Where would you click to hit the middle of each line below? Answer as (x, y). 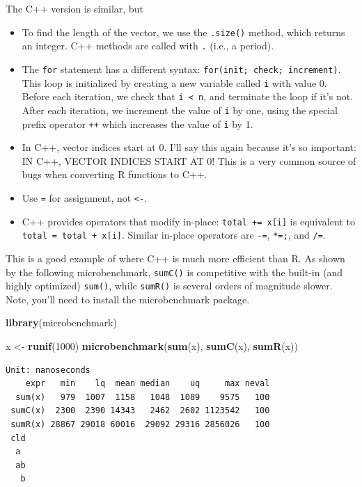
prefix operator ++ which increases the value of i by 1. (137, 123)
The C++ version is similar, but (74, 8)
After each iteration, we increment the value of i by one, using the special (180, 110)
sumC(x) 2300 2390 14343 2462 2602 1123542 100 (140, 411)
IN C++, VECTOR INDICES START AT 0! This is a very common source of (189, 160)
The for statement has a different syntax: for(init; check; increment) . (181, 69)
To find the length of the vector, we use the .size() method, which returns (183, 32)
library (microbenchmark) (61, 322)
